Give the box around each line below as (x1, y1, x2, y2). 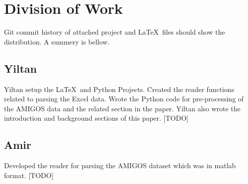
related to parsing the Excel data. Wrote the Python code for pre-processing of (4, 93, 244, 104)
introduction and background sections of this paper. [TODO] (4, 113, 188, 123)
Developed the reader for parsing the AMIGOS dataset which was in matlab (4, 160, 236, 171)
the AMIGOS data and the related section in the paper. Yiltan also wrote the (4, 103, 241, 113)
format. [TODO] (4, 170, 54, 180)
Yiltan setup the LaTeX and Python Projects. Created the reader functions (4, 84, 235, 94)
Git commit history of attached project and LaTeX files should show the (4, 27, 225, 37)
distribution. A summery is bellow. (4, 36, 110, 46)
